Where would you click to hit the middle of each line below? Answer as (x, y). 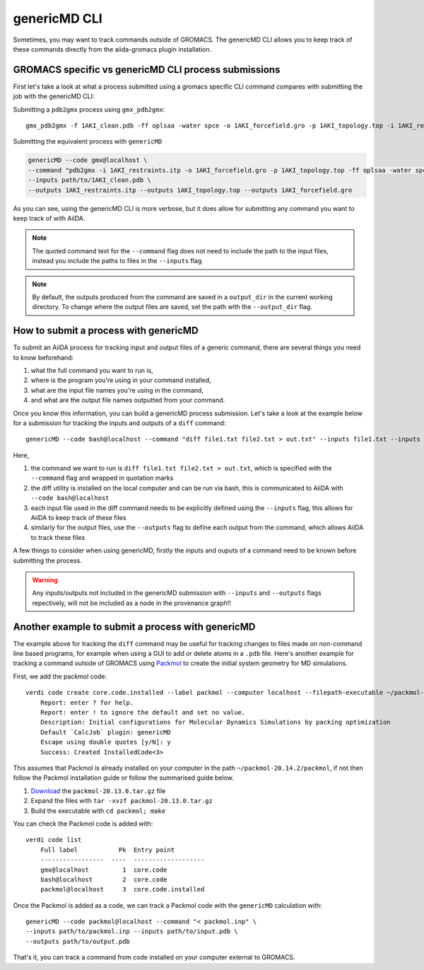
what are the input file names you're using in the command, (117, 390)
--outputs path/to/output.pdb (78, 941)
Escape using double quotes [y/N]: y (105, 742)
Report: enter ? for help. (87, 703)
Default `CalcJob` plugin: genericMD (105, 732)
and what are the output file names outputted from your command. (128, 400)
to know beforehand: (43, 357)
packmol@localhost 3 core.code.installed (122, 889)
